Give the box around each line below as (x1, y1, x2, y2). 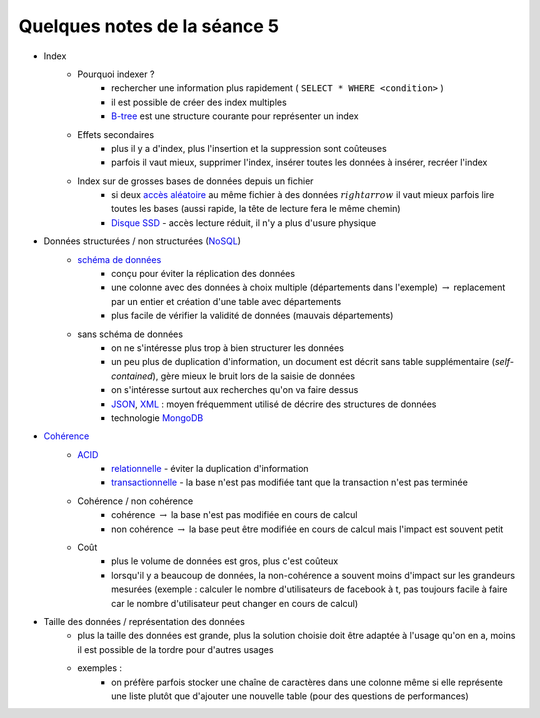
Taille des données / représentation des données (43, 616, 245, 627)
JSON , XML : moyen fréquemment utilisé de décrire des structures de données (111, 398, 437, 410)
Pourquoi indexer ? (77, 68, 155, 80)
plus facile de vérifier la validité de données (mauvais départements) (111, 310, 394, 322)
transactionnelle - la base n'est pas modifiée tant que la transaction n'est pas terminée (111, 476, 469, 489)
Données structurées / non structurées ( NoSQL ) (43, 235, 242, 247)
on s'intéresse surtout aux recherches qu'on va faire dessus (111, 384, 359, 396)
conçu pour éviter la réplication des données (111, 268, 295, 280)
